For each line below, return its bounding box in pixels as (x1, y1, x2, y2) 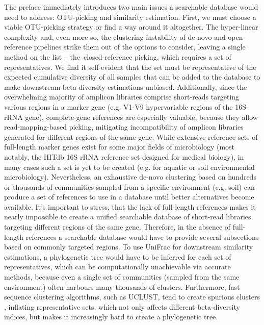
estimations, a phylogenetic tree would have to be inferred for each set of (4, 251, 231, 262)
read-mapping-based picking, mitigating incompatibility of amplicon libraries (4, 121, 244, 132)
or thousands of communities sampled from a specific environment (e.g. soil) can (4, 181, 255, 192)
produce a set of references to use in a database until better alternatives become (4, 191, 254, 202)
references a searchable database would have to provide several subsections (25, 231, 259, 242)
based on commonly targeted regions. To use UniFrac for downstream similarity (4, 241, 253, 252)
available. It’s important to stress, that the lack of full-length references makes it (4, 201, 256, 212)
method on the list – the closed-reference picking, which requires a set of (4, 51, 231, 62)
